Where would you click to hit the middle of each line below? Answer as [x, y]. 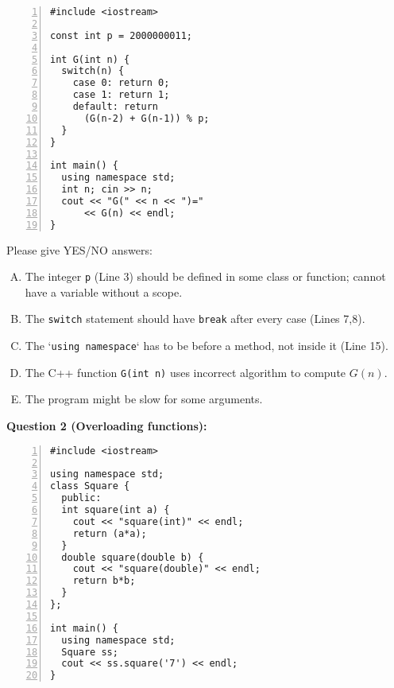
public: [81, 498]
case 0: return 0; [121, 83]
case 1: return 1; [121, 95]
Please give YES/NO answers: [79, 249]
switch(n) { [93, 71]
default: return [116, 107]
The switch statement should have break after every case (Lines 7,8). [195, 319]
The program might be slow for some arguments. [144, 399]
